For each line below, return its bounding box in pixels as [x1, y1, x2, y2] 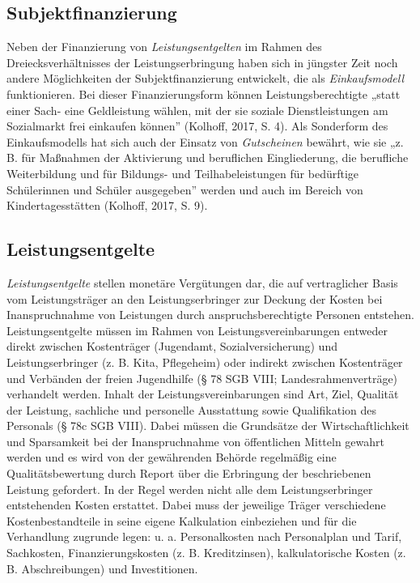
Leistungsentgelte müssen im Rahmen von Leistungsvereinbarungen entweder [6, 321, 388, 338]
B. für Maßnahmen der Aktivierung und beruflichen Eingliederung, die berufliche [6, 149, 409, 166]
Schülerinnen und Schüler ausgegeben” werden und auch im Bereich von [6, 181, 363, 198]
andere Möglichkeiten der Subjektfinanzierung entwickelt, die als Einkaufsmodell [6, 70, 404, 87]
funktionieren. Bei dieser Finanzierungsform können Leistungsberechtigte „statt [6, 85, 401, 102]
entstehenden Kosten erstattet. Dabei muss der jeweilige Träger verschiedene [6, 496, 386, 513]
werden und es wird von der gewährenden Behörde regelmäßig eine [6, 449, 337, 466]
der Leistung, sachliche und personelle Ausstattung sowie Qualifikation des [6, 401, 376, 418]
